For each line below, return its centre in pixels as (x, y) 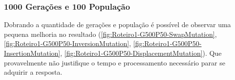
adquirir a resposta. (33, 72)
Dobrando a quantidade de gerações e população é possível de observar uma (117, 24)
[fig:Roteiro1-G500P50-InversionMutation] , (68, 43)
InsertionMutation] (32, 53)
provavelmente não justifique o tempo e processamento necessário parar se (115, 62)
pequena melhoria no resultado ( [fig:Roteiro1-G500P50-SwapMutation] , (110, 34)
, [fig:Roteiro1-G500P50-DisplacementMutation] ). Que (141, 53)
